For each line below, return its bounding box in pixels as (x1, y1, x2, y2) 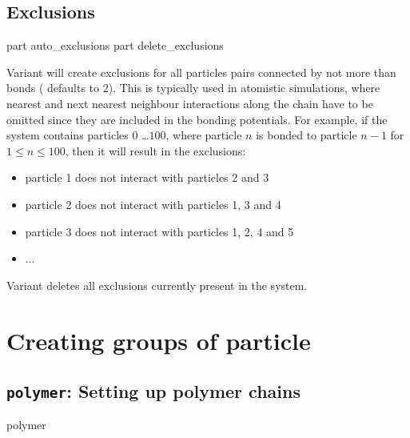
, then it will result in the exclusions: (65, 142, 246, 159)
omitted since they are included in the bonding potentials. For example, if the (6, 111, 388, 127)
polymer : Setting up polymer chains (6, 379, 301, 404)
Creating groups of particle (6, 323, 311, 356)
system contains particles (6, 127, 129, 143)
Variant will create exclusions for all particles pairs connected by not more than (6, 63, 396, 80)
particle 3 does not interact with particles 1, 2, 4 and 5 (25, 223, 294, 239)
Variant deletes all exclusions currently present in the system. (6, 276, 308, 293)
